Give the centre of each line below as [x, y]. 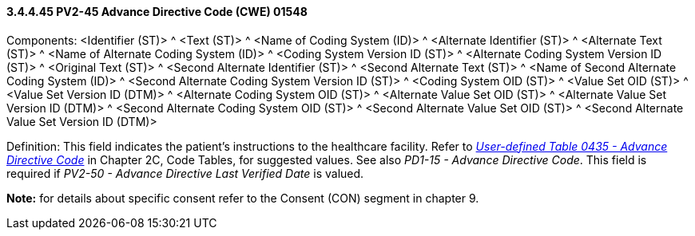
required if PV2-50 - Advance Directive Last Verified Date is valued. [185, 173]
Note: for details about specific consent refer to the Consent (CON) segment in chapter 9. [243, 198]
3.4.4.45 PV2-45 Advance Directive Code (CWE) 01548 [157, 12]
